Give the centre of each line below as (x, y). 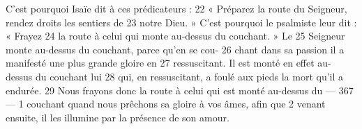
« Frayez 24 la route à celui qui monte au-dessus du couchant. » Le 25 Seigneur (175, 36)
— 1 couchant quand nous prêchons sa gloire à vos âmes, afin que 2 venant (166, 104)
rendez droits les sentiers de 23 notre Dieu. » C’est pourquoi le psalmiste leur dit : (181, 22)
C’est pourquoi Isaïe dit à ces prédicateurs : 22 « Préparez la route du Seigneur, (176, 8)
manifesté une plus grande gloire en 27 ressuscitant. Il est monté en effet (160, 63)
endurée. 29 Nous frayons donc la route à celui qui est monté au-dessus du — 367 (180, 90)
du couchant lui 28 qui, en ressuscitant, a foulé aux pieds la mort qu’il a (189, 76)
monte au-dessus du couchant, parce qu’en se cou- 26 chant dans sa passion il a (175, 49)
